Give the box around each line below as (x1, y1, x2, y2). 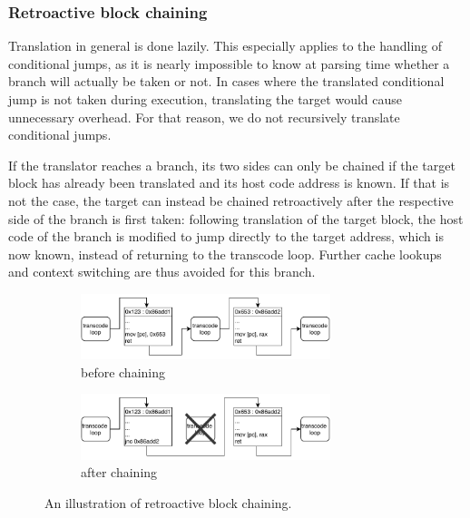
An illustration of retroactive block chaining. (44, 493, 292, 512)
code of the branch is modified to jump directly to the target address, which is (8, 227, 444, 246)
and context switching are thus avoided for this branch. (8, 262, 316, 281)
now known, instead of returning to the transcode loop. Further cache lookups (8, 244, 442, 263)
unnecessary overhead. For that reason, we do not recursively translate (8, 107, 400, 126)
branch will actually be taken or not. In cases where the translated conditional (8, 72, 445, 91)
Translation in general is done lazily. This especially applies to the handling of (8, 36, 443, 55)
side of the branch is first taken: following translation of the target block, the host (8, 209, 464, 228)
